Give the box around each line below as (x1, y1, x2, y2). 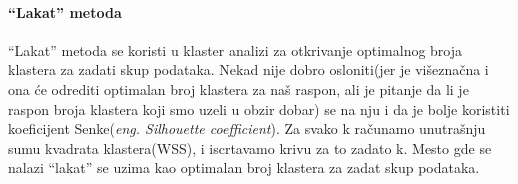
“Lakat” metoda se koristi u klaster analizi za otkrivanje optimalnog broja (8, 39, 463, 60)
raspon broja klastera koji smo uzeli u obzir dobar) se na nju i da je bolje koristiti (8, 98, 510, 119)
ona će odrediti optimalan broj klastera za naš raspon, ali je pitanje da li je (8, 78, 469, 99)
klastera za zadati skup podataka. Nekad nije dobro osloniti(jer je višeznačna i (8, 59, 489, 80)
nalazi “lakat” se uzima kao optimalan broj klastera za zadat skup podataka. (8, 157, 480, 178)
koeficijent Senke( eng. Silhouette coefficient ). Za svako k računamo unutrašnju (8, 118, 486, 139)
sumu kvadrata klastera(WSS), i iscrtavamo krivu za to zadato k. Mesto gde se (8, 137, 492, 158)
